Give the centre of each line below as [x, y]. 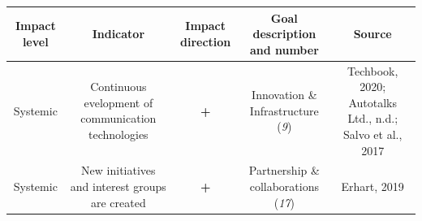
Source [372, 34]
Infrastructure [284, 110]
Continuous [118, 87]
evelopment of [118, 102]
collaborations [284, 186]
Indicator [118, 34]
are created [118, 202]
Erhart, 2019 [372, 186]
